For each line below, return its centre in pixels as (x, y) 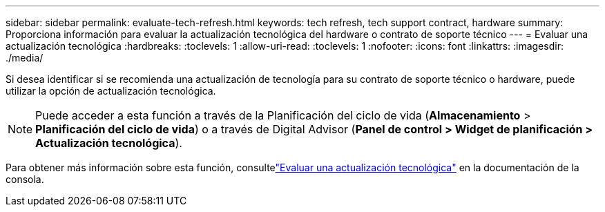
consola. (25, 179)
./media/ (25, 58)
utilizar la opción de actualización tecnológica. (111, 91)
